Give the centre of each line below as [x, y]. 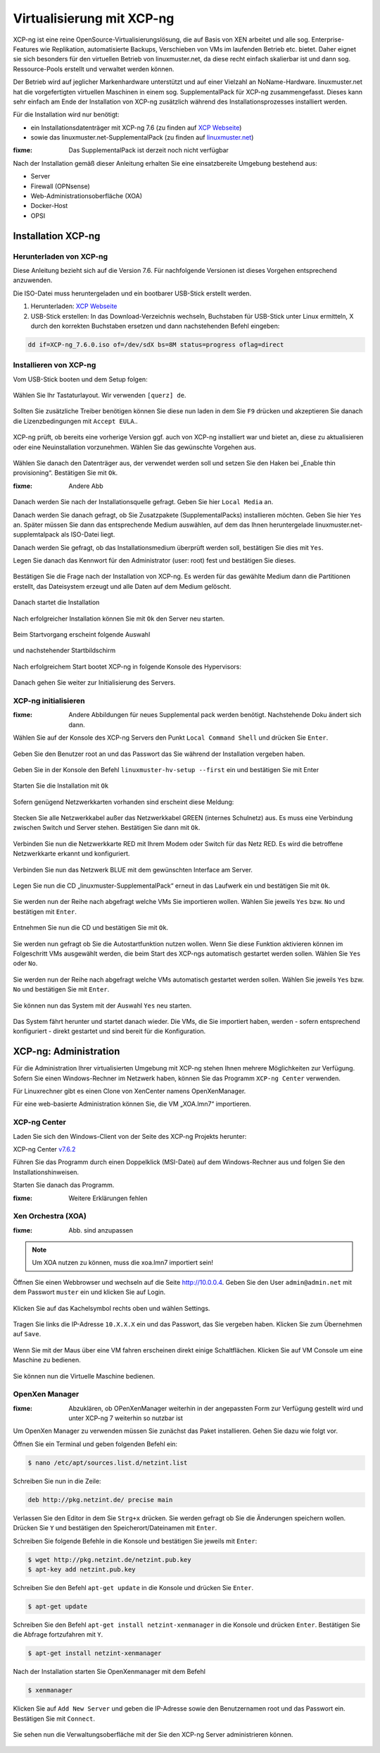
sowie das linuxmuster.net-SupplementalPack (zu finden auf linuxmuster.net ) [142, 138]
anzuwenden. [33, 280]
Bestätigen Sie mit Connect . [54, 1718]
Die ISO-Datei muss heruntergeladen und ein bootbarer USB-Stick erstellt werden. [132, 293]
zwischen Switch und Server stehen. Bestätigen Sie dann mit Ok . [107, 828]
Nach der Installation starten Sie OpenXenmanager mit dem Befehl [109, 1672]
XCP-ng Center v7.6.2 [44, 1149]
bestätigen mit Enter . [45, 911]
